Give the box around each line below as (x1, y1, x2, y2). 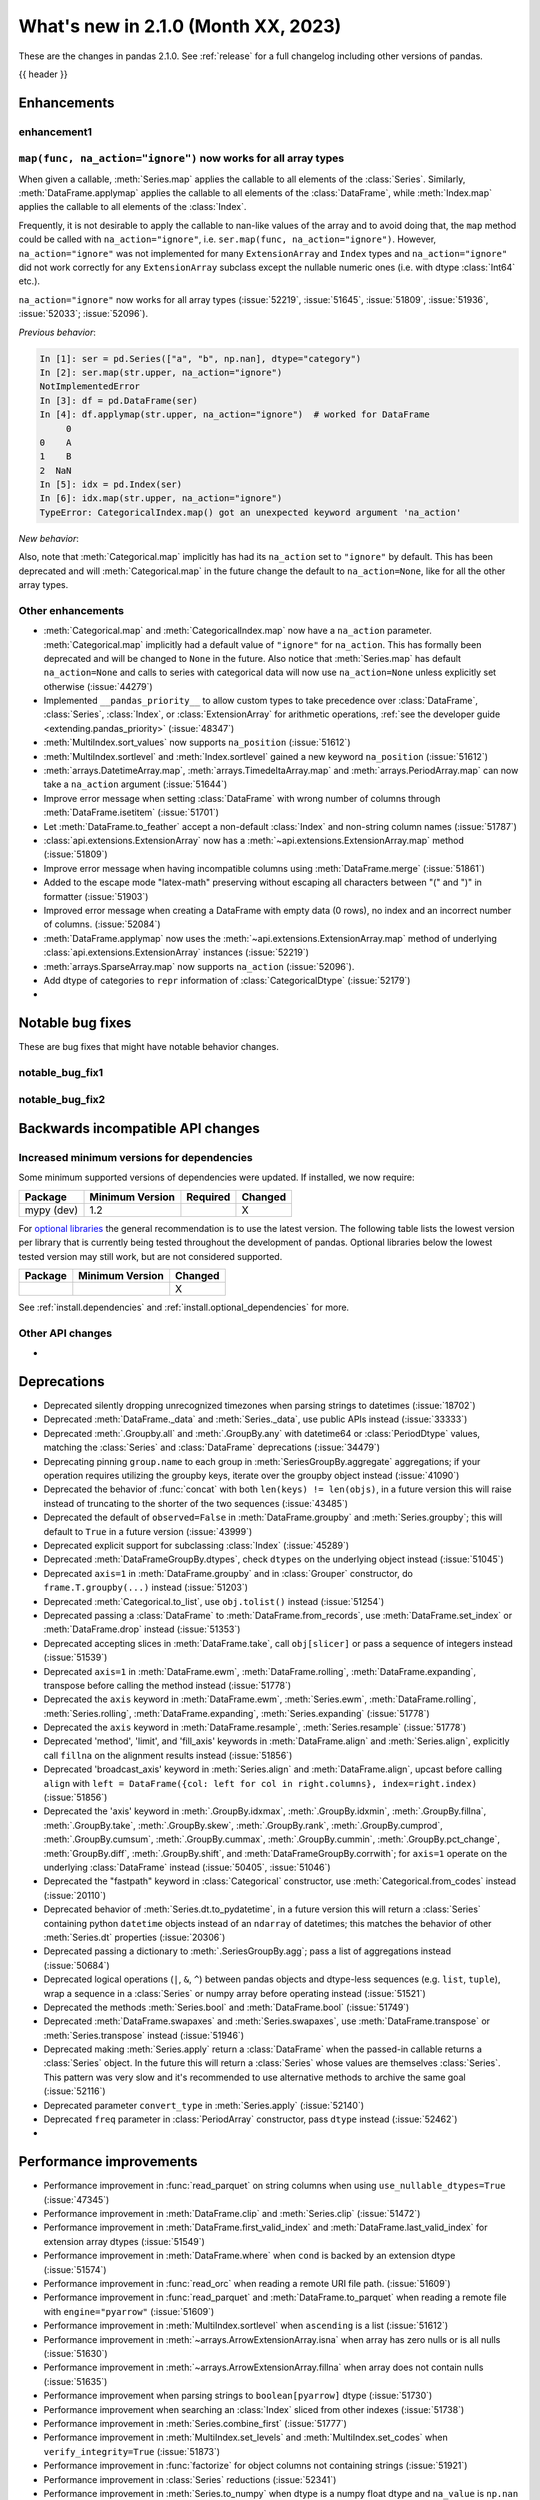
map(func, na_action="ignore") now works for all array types (18, 151, 345, 165)
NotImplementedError (39, 381, 140, 392)
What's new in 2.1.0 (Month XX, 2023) (18, 15, 342, 37)
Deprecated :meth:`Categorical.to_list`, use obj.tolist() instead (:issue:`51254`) (43, 1595, 385, 1607)
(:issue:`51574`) (43, 2263, 107, 2275)
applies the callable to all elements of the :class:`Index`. (18, 201, 247, 213)
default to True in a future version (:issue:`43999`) (43, 1525, 253, 1537)
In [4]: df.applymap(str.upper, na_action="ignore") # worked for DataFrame (39, 409, 430, 420)
